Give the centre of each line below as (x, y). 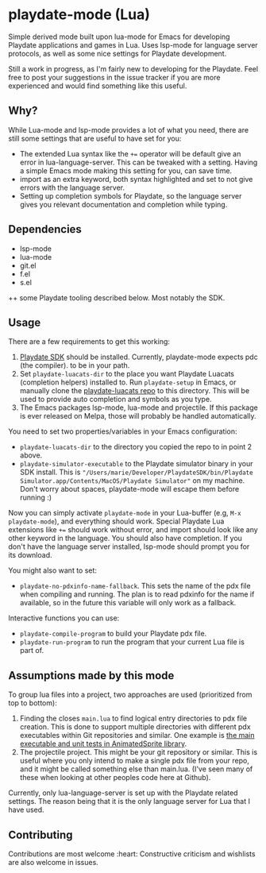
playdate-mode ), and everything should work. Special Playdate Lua (116, 521)
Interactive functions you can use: (64, 618)
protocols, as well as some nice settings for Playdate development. (118, 53)
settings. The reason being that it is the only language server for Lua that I (129, 802)
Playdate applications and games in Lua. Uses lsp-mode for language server (133, 44)
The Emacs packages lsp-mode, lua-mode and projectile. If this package (139, 408)
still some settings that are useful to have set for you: (95, 138)
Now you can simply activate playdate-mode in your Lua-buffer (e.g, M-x (125, 513)
